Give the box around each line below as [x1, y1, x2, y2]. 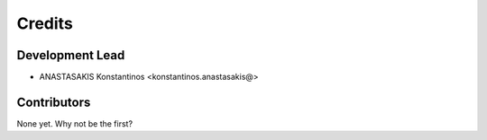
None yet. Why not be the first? [16, 118, 133, 129]
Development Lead [16, 48, 125, 63]
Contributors [16, 94, 91, 109]
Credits [16, 13, 74, 33]
